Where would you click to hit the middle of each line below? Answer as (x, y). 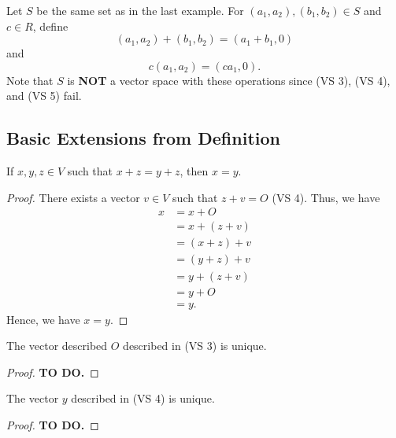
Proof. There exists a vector (73, 197)
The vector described (57, 346)
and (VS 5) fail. (44, 96)
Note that (30, 80)
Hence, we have (43, 319)
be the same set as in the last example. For (140, 10)
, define (50, 26)
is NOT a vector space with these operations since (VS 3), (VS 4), (229, 80)
